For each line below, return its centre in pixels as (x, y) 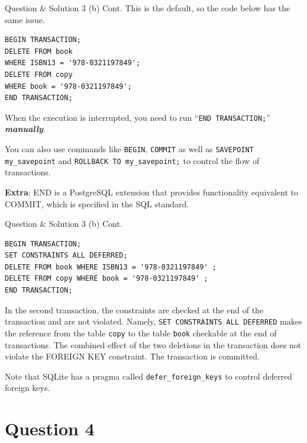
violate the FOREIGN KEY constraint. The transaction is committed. (132, 356)
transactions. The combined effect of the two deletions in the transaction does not (153, 344)
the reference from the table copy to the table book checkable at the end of (141, 333)
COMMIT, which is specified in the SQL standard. (97, 203)
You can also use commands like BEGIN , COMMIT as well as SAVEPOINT (129, 149)
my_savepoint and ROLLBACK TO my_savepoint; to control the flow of (132, 160)
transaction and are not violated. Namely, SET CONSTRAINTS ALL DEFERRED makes (153, 321)
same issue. (25, 19)
